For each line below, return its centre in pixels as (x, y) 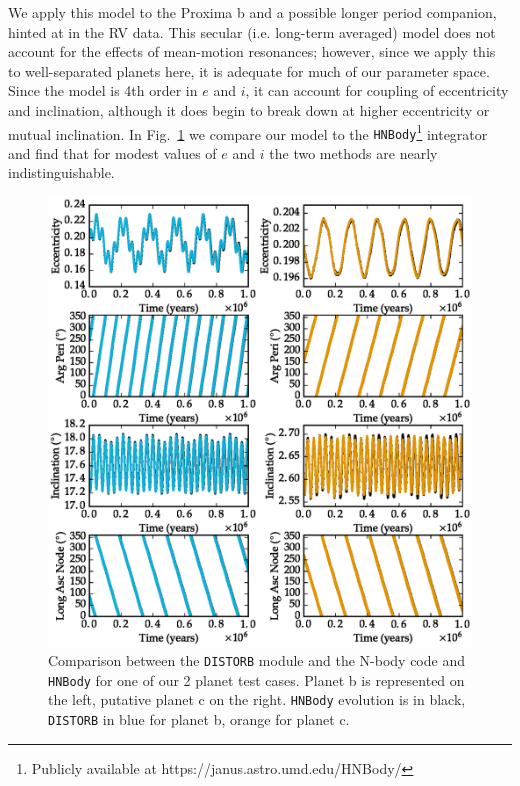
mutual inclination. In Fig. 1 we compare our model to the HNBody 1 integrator (248, 132)
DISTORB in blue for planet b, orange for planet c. (199, 719)
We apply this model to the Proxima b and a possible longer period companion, (252, 12)
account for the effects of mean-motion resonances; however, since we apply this (252, 51)
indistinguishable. (61, 172)
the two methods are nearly (353, 152)
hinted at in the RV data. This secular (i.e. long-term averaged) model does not (252, 31)
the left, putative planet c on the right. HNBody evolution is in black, (257, 699)
